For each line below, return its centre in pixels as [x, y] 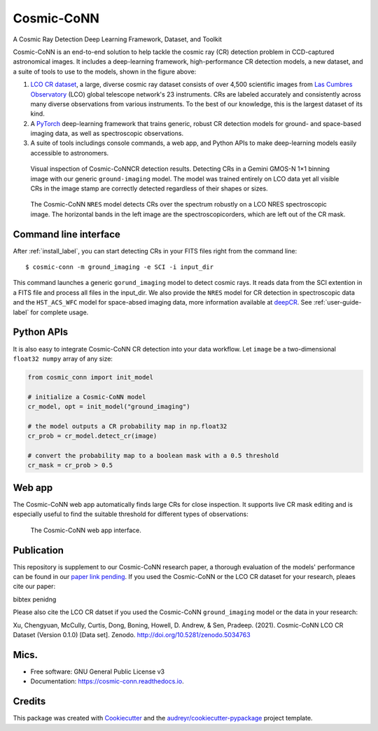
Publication [38, 550]
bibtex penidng [35, 599]
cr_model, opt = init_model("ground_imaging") [109, 407]
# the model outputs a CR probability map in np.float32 [127, 426]
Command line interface [66, 234]
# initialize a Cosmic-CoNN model [87, 397]
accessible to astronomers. [70, 153]
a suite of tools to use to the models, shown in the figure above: [105, 71]
